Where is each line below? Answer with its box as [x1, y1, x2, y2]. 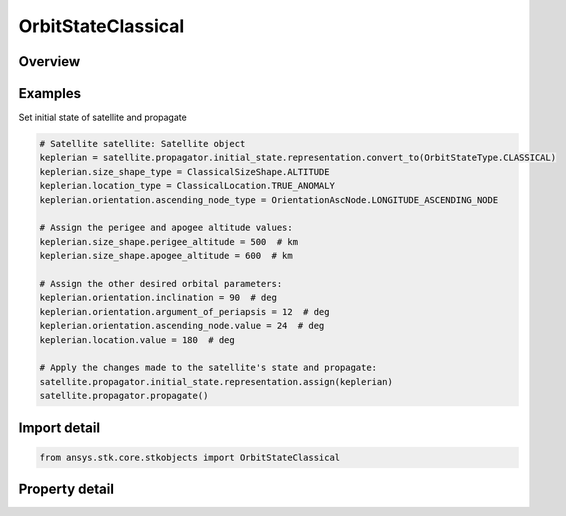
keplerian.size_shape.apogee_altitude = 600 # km [39, 250, 294, 262]
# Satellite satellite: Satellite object [39, 138, 246, 150]
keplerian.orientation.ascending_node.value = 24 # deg [39, 320, 325, 332]
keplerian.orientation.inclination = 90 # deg [39, 292, 277, 304]
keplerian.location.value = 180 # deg [39, 334, 235, 345]
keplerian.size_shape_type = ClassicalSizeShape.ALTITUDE [39, 166, 330, 177]
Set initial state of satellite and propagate [18, 111, 187, 124]
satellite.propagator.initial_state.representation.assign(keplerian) [39, 376, 394, 387]
